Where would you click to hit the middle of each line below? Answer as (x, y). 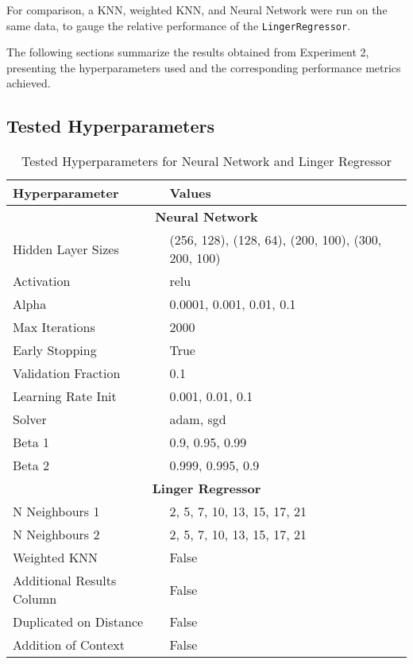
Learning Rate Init (65, 396)
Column (35, 599)
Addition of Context (69, 645)
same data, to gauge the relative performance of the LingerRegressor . (179, 25)
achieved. (29, 83)
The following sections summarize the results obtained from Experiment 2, (188, 52)
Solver (30, 419)
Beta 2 (31, 465)
